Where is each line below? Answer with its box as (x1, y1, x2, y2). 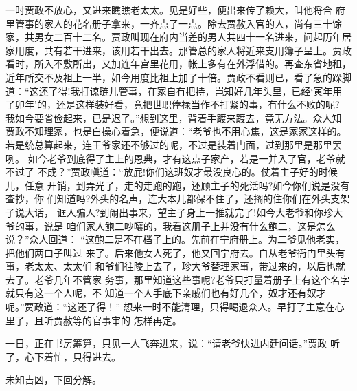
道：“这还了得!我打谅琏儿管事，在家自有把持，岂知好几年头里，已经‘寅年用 (5, 83, 343, 98)
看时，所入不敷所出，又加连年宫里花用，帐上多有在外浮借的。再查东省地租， (5, 56, 352, 71)
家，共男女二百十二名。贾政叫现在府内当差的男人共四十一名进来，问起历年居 (5, 30, 352, 44)
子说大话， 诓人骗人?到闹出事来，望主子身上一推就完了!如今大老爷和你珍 (5, 204, 334, 219)
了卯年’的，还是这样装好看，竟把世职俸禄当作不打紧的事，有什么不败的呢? (5, 97, 340, 112)
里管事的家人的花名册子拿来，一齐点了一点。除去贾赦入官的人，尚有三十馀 (5, 16, 342, 30)
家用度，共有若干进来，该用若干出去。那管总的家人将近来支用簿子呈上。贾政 (5, 43, 352, 57)
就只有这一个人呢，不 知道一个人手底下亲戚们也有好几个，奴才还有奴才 (5, 286, 326, 300)
